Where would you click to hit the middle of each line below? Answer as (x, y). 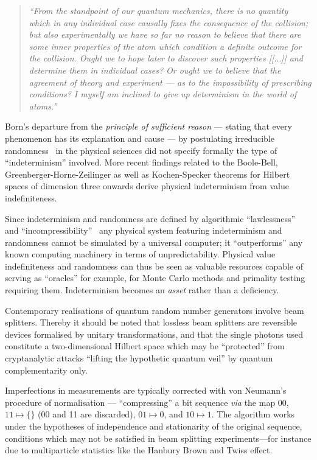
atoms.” (43, 106)
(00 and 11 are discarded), (87, 414)
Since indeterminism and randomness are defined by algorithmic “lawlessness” (150, 218)
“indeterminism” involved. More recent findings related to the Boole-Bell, (141, 162)
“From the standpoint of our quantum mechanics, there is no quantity (158, 10)
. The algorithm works (253, 414)
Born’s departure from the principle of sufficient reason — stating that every (148, 126)
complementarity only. (46, 370)
